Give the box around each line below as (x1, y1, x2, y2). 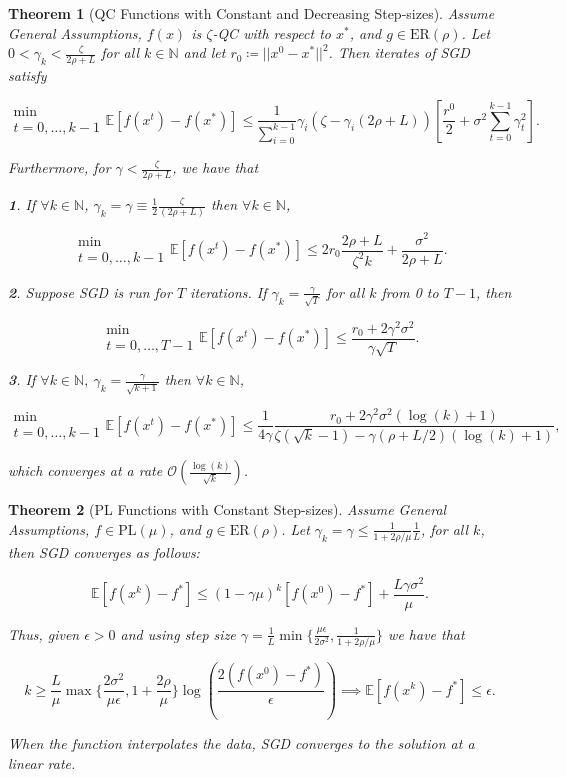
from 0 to (381, 281, 439, 302)
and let (183, 42, 226, 63)
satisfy (8, 65, 47, 86)
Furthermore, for (8, 157, 111, 178)
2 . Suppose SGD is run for (8, 281, 172, 302)
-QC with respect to (212, 22, 331, 43)
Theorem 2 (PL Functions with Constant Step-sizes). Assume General (8, 499, 447, 520)
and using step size (120, 623, 236, 644)
